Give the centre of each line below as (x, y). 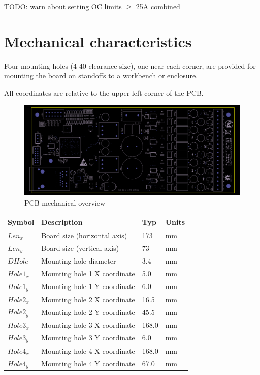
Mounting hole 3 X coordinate (88, 325)
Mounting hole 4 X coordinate (88, 350)
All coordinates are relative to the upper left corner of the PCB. (104, 92)
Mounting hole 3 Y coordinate (88, 338)
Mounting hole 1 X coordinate (88, 273)
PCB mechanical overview (65, 202)
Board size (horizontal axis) (84, 235)
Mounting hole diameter (79, 261)
